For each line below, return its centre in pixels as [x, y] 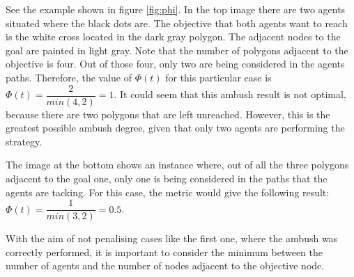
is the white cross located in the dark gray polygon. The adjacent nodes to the [173, 37]
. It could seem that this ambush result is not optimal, [230, 94]
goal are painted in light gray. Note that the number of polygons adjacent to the [177, 50]
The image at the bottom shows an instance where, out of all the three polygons [177, 165]
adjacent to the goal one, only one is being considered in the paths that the [167, 178]
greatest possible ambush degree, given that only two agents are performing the [175, 128]
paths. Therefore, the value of [69, 77]
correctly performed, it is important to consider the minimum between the [164, 252]
